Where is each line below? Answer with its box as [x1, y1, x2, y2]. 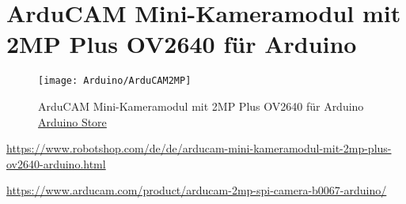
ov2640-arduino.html [6, 155, 106, 172]
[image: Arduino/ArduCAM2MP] [38, 75, 192, 87]
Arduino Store [38, 113, 107, 130]
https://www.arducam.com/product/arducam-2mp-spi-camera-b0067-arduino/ [6, 182, 387, 198]
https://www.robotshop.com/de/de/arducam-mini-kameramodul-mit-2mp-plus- [6, 140, 392, 157]
